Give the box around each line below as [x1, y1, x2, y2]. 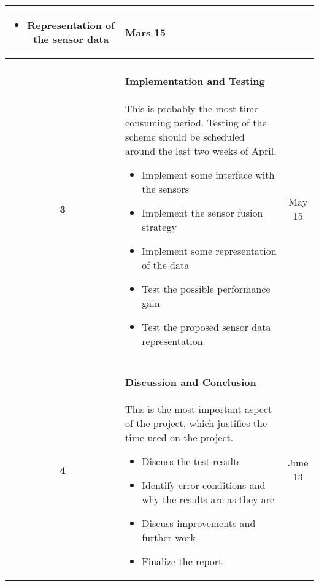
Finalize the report [142, 554, 223, 569]
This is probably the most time [125, 101, 259, 115]
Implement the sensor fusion [142, 205, 263, 220]
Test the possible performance [142, 281, 271, 296]
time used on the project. [125, 430, 234, 445]
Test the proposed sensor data [142, 319, 271, 334]
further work [142, 530, 196, 545]
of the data [142, 257, 190, 272]
